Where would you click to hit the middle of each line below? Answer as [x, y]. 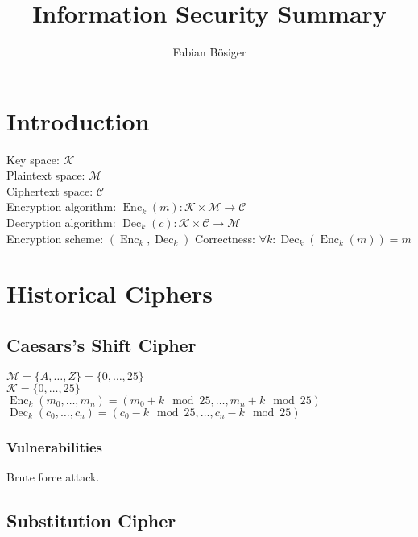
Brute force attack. [53, 477]
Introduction [78, 120]
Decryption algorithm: [61, 223]
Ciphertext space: [50, 190]
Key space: [33, 159]
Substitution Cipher [91, 520]
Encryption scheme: [55, 238]
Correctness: [225, 238]
